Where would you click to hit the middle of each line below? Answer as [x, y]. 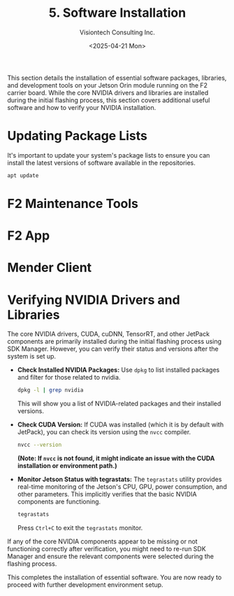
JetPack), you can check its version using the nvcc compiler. [104, 432]
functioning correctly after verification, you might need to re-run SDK [107, 548]
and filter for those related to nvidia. [69, 377]
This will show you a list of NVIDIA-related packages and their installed [119, 403]
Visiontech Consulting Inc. [117, 32]
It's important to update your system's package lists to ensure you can [109, 155]
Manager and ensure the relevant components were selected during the [111, 556]
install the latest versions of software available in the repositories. [101, 162]
